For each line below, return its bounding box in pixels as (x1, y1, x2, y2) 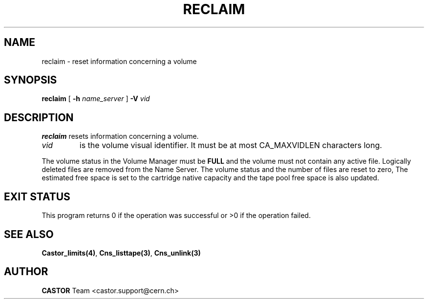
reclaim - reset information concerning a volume (42, 57, 197, 65)
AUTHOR (4, 265, 48, 278)
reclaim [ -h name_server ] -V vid (42, 94, 150, 103)
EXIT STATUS (4, 190, 70, 203)
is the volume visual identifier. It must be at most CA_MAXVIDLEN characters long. (79, 140, 382, 151)
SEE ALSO (4, 228, 54, 240)
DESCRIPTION (4, 111, 74, 124)
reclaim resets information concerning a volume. (42, 132, 199, 141)
